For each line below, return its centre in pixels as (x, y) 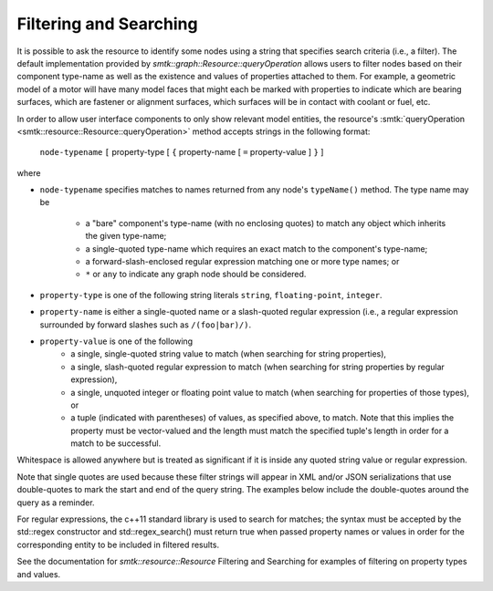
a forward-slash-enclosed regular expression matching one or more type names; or (242, 262)
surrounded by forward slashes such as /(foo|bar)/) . (145, 325)
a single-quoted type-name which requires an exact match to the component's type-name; (257, 249)
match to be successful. (116, 443)
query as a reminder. (56, 503)
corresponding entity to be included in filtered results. (118, 544)
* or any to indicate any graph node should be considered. (196, 275)
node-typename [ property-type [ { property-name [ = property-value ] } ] (182, 152)
